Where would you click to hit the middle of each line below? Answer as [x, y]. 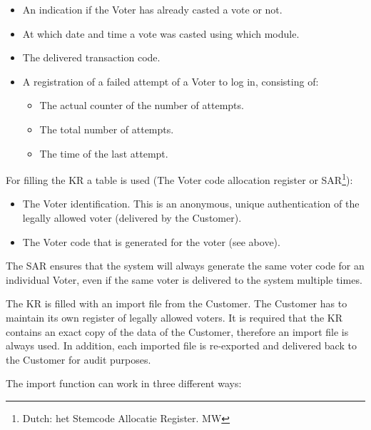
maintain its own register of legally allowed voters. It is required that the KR [174, 317]
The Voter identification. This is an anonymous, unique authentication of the [191, 204]
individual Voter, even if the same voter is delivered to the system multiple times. [184, 279]
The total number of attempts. [107, 129]
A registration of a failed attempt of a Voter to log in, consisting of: [171, 81]
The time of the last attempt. [104, 153]
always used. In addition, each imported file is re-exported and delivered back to [181, 345]
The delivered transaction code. [91, 57]
